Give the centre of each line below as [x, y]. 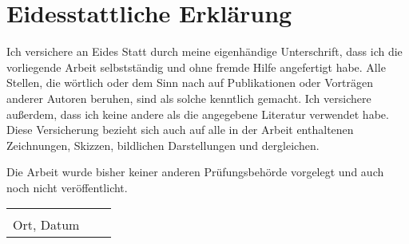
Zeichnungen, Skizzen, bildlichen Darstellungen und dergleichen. [163, 145]
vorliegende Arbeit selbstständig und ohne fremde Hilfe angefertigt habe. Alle [196, 67]
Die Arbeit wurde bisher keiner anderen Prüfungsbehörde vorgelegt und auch [195, 172]
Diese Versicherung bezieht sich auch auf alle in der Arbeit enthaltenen [180, 130]
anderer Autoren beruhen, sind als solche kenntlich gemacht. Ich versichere [189, 98]
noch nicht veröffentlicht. [67, 187]
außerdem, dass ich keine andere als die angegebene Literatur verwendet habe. [198, 114]
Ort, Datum [46, 225]
